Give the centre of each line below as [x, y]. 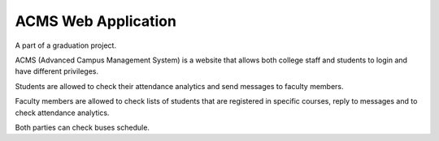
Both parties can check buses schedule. [83, 127]
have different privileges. [57, 71]
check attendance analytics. [62, 113]
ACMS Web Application [96, 21]
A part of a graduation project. [66, 45]
